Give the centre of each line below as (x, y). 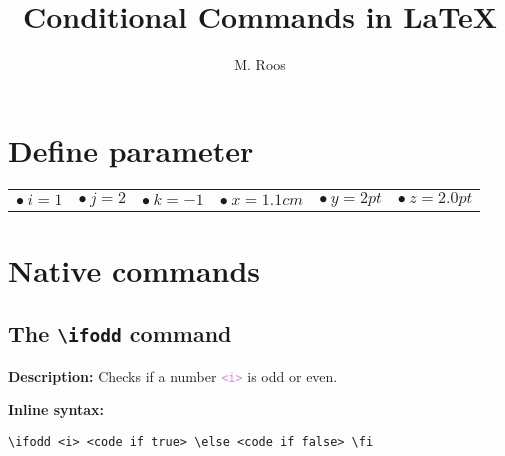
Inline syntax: (56, 409)
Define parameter (131, 149)
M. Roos (260, 64)
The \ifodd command (120, 333)
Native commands (134, 269)
